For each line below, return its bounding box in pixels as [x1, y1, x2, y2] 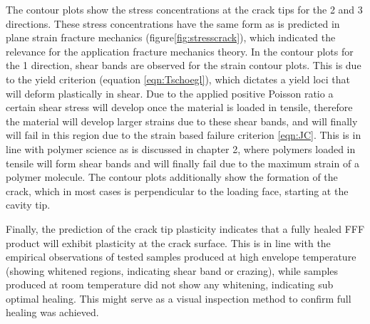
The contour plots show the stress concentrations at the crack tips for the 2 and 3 [6, 2, 363, 16]
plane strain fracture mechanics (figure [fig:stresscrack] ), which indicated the [6, 30, 336, 45]
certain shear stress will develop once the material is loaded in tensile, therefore [6, 100, 353, 115]
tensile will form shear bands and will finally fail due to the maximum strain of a [6, 155, 359, 170]
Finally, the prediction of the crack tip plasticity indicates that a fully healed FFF [6, 221, 365, 236]
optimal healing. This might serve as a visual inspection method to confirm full [6, 291, 351, 305]
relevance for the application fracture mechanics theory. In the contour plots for [6, 43, 354, 58]
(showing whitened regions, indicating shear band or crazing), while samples [6, 263, 339, 278]
